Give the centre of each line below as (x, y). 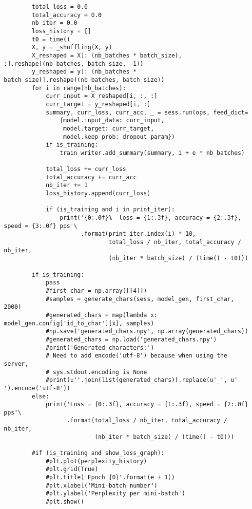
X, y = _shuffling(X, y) (72, 47)
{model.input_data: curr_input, (112, 121)
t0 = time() (51, 39)
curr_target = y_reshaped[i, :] (98, 104)
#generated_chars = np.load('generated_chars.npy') (131, 339)
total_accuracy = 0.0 (67, 15)
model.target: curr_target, (108, 128)
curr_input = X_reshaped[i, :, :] (101, 96)
